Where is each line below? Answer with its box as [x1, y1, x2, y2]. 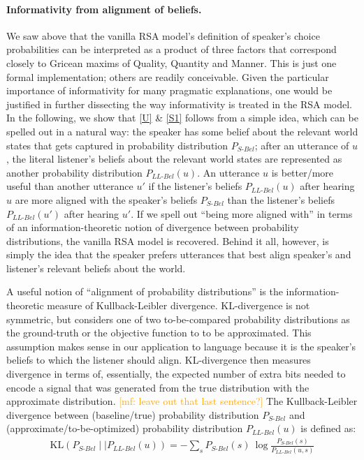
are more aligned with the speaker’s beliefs [15, 192, 198, 207]
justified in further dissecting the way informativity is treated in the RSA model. [6, 96, 352, 111]
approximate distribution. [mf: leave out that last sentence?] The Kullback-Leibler [6, 394, 358, 408]
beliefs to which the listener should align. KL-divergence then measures [6, 353, 311, 367]
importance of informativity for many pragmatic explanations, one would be [6, 83, 333, 98]
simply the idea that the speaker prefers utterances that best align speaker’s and [6, 247, 351, 262]
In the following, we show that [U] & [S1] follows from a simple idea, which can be [6, 110, 358, 125]
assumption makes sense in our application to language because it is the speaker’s [6, 339, 356, 353]
